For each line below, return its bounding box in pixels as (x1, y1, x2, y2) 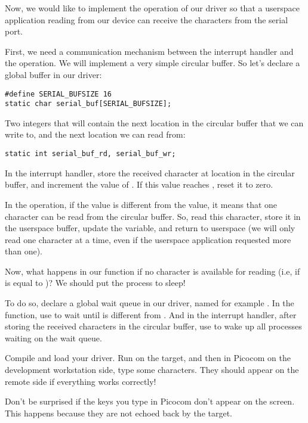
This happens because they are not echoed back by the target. (5, 406, 233, 419)
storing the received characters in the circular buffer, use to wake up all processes (5, 320, 302, 332)
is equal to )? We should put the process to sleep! (5, 276, 186, 289)
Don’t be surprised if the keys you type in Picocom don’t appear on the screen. (5, 395, 295, 408)
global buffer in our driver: (5, 68, 102, 80)
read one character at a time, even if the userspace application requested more (5, 233, 291, 245)
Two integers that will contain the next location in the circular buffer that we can (5, 116, 304, 129)
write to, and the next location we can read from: (5, 128, 186, 141)
